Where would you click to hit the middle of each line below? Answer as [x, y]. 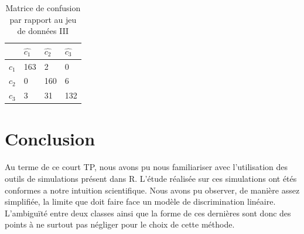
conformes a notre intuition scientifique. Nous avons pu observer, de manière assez [152, 190]
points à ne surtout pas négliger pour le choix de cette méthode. [120, 224]
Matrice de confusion [43, 8]
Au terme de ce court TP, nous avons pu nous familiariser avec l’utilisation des [146, 167]
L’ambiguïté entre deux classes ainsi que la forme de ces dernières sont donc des [148, 213]
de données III [43, 31]
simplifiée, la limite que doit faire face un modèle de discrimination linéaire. [140, 201]
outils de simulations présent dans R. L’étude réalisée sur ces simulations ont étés [151, 178]
